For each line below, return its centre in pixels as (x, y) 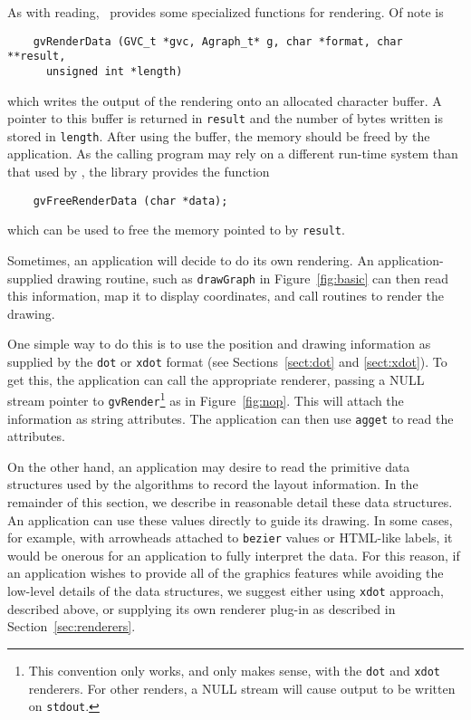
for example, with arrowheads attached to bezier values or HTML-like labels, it (230, 538)
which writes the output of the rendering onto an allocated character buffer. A (225, 100)
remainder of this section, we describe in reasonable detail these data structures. (230, 502)
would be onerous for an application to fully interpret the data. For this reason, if (234, 555)
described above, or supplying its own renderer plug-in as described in (202, 608)
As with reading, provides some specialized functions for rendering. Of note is (226, 12)
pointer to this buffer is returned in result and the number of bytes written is (226, 118)
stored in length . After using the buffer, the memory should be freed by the (219, 135)
